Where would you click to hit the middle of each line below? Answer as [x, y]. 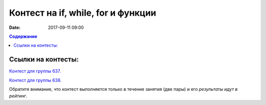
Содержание [23, 36]
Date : [15, 27]
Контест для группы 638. [35, 80]
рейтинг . [18, 96]
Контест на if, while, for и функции [83, 13]
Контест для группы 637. [35, 71]
